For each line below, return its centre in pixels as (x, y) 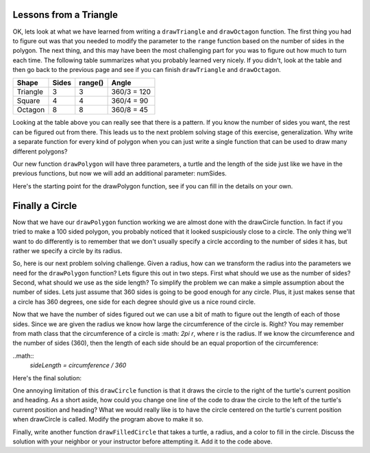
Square (28, 101)
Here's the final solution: (47, 378)
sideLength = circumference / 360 (78, 365)
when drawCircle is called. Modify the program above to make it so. (108, 419)
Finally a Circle (45, 206)
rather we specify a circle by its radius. (67, 251)
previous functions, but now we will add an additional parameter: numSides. (120, 173)
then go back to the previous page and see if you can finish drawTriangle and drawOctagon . (147, 70)
